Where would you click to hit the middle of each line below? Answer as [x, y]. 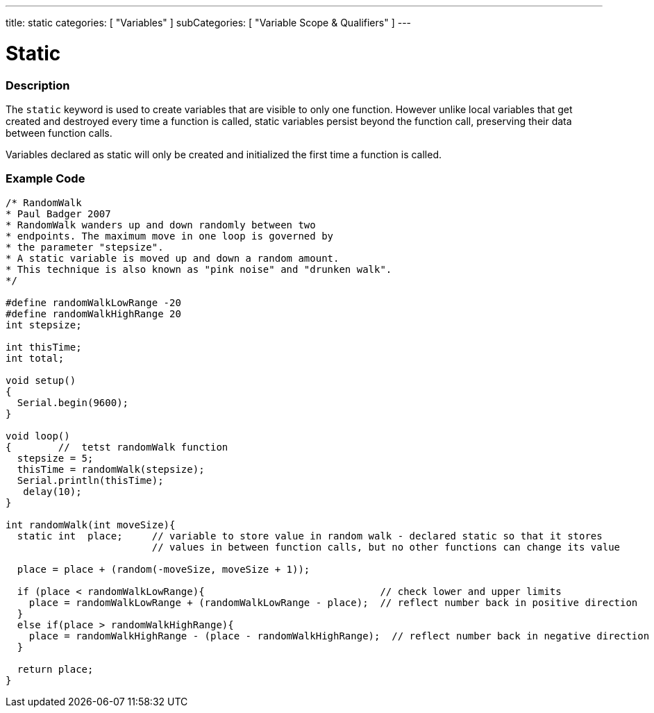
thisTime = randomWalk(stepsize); [111, 469]
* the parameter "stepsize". [85, 247]
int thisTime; [44, 347]
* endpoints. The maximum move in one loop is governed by [170, 236]
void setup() [41, 380]
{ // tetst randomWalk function [117, 447]
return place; [55, 669]
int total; [35, 358]
